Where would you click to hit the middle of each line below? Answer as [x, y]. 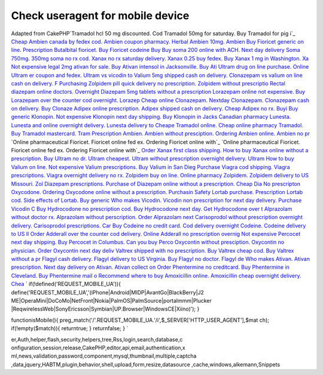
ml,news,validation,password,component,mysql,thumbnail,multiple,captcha [104, 356]
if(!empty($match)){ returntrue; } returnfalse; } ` [70, 328]
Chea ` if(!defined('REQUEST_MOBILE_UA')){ [66, 284]
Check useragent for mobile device [100, 16]
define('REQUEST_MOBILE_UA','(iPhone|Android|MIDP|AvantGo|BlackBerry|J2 [108, 292]
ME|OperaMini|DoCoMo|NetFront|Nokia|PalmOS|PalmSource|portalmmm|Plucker [112, 301]
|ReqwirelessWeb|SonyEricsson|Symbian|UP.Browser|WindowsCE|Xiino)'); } [105, 309]
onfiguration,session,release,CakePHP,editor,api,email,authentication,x [98, 348]
